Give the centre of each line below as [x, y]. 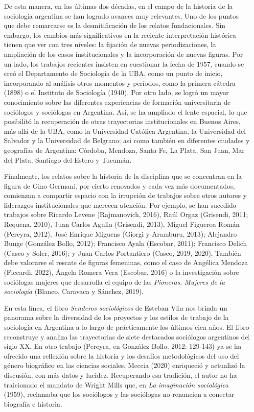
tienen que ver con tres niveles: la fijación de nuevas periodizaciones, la [110, 44]
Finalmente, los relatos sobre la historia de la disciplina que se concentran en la [123, 176]
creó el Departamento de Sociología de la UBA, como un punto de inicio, [113, 73]
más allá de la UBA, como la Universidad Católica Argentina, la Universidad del [125, 131]
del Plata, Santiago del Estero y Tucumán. [68, 159]
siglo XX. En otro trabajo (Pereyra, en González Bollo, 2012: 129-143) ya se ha [123, 346]
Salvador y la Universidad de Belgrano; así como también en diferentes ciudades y [127, 140]
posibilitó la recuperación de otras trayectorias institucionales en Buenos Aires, [122, 121]
